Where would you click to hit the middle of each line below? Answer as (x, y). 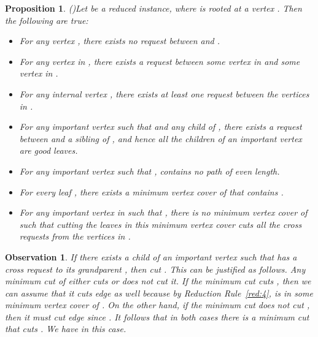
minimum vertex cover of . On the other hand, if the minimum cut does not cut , (157, 305)
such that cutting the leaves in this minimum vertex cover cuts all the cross (161, 224)
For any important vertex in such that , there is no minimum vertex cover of (163, 212)
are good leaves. (48, 150)
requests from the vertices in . (75, 236)
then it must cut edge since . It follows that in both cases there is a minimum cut (157, 316)
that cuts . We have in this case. (66, 329)
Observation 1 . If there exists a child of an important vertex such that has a (151, 256)
